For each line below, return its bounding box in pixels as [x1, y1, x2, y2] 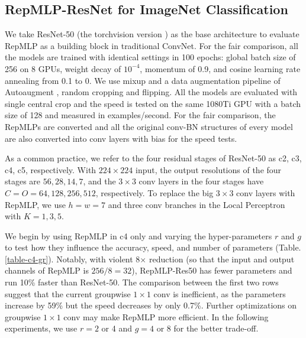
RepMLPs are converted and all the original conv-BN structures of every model [5, 120, 293, 132]
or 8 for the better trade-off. [156, 322, 259, 334]
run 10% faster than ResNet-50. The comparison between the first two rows [5, 276, 279, 288]
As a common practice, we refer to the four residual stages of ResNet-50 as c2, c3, [5, 152, 302, 164]
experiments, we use [5, 322, 78, 334]
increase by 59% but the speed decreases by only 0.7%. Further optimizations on [5, 299, 297, 311]
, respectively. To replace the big [95, 186, 214, 199]
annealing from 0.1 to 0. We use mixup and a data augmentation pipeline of [5, 74, 281, 86]
